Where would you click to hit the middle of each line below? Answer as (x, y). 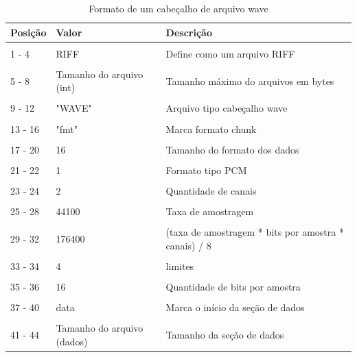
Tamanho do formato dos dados (232, 149)
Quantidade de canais (211, 190)
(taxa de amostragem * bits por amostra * (255, 232)
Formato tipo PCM (206, 170)
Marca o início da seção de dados (235, 307)
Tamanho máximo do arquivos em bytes (250, 81)
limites (180, 266)
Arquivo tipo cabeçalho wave (227, 108)
